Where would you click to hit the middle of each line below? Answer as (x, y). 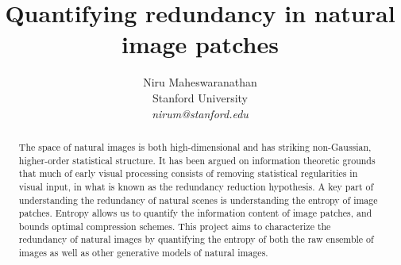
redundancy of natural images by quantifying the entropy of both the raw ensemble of (196, 239)
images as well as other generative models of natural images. (143, 253)
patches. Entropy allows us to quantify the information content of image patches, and (195, 213)
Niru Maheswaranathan (200, 82)
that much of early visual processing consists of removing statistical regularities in (188, 173)
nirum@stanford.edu (200, 113)
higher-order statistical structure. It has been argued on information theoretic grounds (197, 160)
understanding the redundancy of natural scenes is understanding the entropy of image (198, 200)
